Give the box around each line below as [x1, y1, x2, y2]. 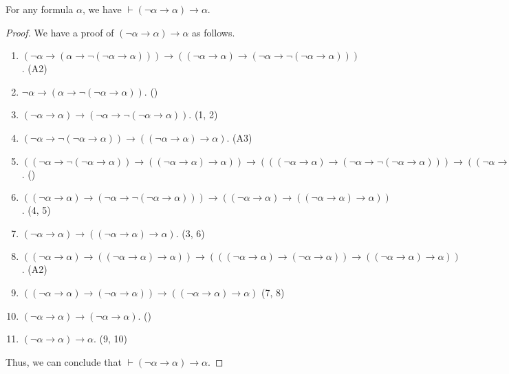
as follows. [192, 25, 235, 39]
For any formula [6, 2, 74, 16]
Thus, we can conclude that [6, 354, 122, 368]
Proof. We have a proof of [6, 25, 114, 39]
